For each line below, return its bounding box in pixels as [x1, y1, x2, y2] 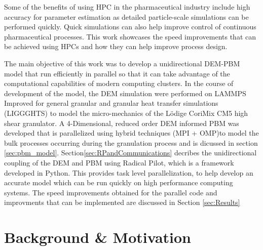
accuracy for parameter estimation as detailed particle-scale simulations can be [4, 11, 249, 22]
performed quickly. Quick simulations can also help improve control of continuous [4, 21, 256, 32]
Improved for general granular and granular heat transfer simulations [4, 98, 218, 108]
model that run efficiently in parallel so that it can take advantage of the [4, 68, 230, 78]
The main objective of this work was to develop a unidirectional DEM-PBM [4, 58, 240, 68]
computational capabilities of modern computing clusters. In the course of [4, 78, 234, 89]
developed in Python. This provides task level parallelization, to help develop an [4, 167, 253, 178]
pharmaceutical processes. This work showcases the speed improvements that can [4, 31, 256, 41]
